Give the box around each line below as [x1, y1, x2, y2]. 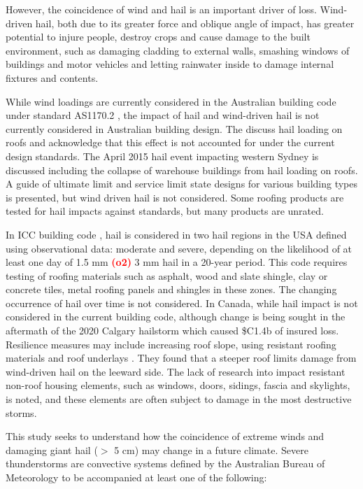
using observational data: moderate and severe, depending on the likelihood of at [6, 241, 353, 255]
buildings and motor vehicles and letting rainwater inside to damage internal [6, 57, 334, 71]
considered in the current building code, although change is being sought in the [6, 309, 346, 324]
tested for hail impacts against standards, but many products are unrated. [6, 204, 324, 218]
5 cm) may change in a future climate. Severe [114, 442, 308, 457]
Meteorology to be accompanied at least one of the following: [6, 470, 267, 484]
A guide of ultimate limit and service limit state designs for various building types [6, 176, 358, 191]
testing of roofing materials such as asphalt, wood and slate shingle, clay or [6, 268, 328, 283]
